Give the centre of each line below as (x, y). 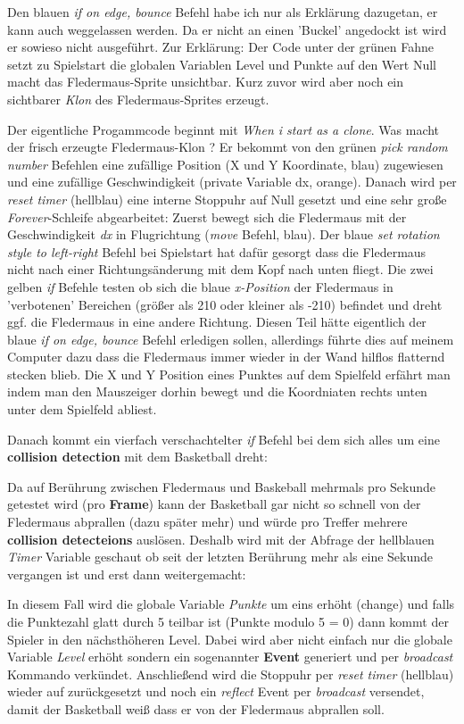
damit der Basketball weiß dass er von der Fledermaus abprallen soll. (196, 708)
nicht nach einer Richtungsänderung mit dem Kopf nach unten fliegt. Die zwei (220, 269)
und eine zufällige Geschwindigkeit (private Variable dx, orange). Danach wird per (232, 182)
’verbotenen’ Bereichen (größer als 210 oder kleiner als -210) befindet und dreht (225, 304)
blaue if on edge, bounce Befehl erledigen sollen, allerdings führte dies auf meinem (231, 339)
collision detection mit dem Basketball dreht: (137, 457)
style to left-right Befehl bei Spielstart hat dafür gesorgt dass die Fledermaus (217, 251)
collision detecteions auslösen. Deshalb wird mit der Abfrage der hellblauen (221, 539)
